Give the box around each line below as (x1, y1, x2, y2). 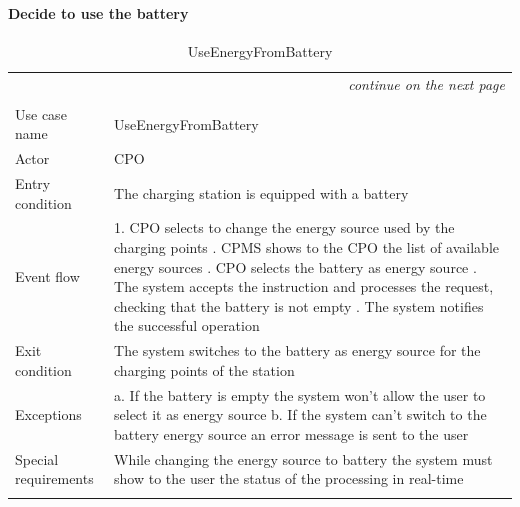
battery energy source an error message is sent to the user (114, 423, 469, 444)
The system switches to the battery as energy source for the (114, 340, 481, 361)
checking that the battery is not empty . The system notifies (114, 295, 484, 316)
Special (15, 448, 59, 469)
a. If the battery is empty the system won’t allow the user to (114, 384, 486, 405)
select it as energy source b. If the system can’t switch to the (114, 404, 487, 425)
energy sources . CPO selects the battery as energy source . (114, 256, 477, 277)
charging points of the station (114, 359, 295, 380)
